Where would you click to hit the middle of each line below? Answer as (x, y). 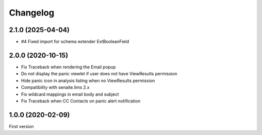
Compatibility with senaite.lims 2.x (55, 87)
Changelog (32, 13)
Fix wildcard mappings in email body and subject (70, 94)
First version (21, 126)
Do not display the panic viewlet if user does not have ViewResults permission (99, 74)
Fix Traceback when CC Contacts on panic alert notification (81, 101)
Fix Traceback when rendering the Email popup (68, 67)
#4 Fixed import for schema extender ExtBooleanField (75, 42)
